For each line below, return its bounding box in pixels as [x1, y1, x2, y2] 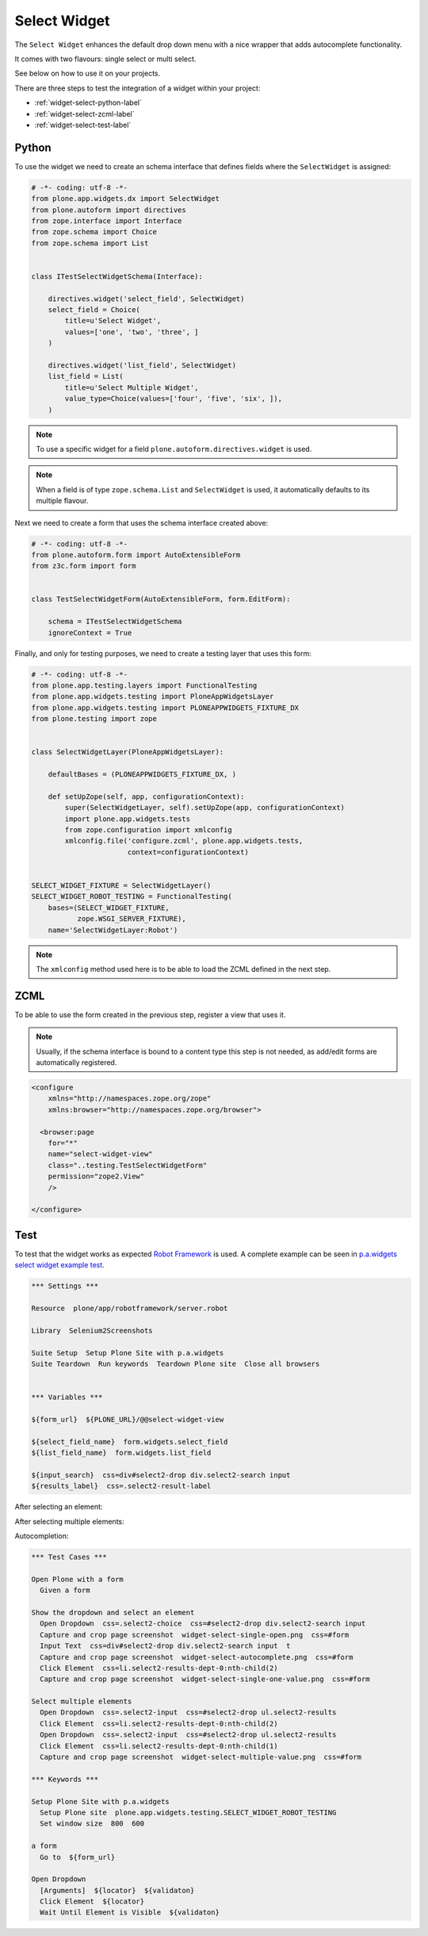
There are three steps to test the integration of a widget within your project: [14, 83, 261, 93]
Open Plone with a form [31, 1575, 124, 1583]
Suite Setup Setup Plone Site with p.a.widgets [31, 1348, 224, 1357]
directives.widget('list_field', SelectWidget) [48, 361, 237, 370]
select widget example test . [14, 1260, 105, 1270]
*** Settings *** [31, 1282, 99, 1290]
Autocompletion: [14, 1531, 69, 1541]
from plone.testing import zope [31, 715, 158, 723]
